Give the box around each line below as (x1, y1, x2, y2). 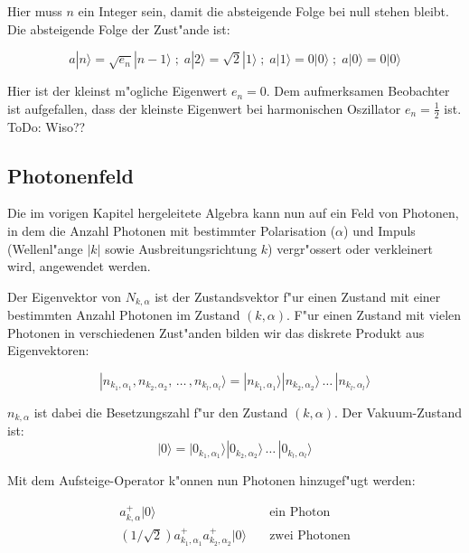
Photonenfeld (7, 161, 134, 189)
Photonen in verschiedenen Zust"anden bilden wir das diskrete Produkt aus (7, 323, 425, 342)
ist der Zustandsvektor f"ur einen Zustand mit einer (155, 286, 441, 305)
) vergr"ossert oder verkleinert (267, 239, 434, 258)
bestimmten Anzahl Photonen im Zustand (7, 305, 240, 324)
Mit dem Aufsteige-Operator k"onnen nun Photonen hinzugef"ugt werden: (7, 471, 416, 490)
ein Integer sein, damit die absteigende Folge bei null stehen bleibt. (78, 2, 449, 20)
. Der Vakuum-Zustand (334, 403, 463, 422)
